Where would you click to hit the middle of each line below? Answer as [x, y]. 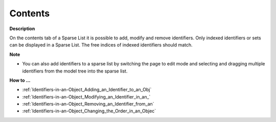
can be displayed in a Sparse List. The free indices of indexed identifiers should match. [101, 45]
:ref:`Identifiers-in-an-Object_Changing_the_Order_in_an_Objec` [89, 111]
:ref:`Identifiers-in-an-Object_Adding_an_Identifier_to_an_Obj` [87, 90]
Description [22, 29]
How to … [20, 80]
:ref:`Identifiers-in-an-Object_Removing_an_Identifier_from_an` [88, 104]
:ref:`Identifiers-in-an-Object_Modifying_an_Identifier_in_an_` [86, 96]
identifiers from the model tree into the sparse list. [75, 71]
